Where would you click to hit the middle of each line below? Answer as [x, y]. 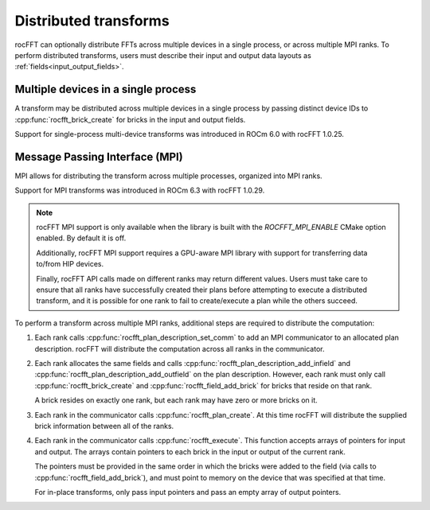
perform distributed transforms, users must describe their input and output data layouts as [163, 55]
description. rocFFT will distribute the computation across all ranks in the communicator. [180, 348]
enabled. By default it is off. [81, 238]
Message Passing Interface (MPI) [99, 156]
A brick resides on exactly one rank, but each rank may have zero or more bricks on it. [176, 400]
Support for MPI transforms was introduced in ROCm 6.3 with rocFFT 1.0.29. [140, 190]
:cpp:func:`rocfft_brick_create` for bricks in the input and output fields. [130, 119]
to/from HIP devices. [70, 264]
